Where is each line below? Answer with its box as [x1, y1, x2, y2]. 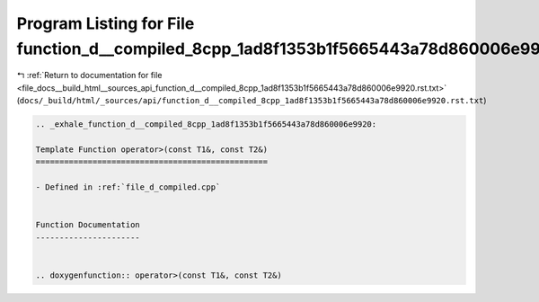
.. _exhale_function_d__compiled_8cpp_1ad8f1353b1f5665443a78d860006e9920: [35, 120, 377, 129]
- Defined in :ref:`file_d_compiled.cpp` [35, 182, 221, 192]
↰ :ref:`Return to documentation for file [16, 70, 163, 81]
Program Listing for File [16, 13, 195, 33]
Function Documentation [35, 220, 141, 230]
